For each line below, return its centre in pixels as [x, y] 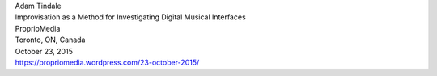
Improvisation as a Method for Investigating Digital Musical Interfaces [130, 17]
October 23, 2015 [44, 51]
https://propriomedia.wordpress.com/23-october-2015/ [107, 62]
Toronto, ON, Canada [50, 40]
